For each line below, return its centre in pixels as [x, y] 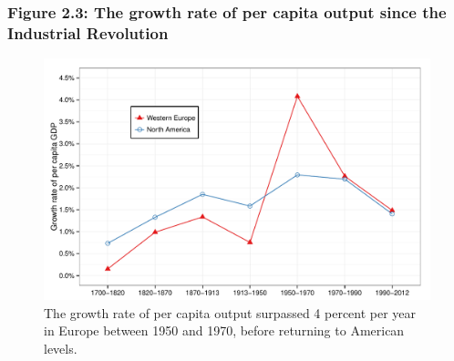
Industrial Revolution [88, 32]
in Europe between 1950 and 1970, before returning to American [224, 330]
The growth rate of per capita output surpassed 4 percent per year [230, 312]
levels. [61, 348]
